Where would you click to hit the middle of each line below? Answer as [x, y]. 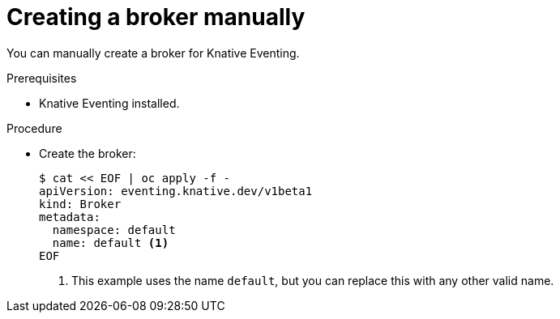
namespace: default [114, 230]
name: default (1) [111, 242]
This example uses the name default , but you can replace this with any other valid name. [313, 280]
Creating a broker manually [156, 17]
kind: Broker [80, 204]
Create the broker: [88, 153]
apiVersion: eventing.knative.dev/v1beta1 [176, 191]
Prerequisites [42, 78]
